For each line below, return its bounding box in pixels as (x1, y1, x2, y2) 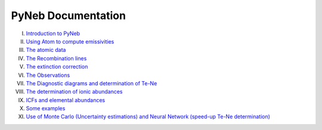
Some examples (26, 105, 66, 112)
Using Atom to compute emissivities (26, 38, 114, 45)
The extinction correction (26, 63, 88, 70)
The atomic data (26, 47, 66, 54)
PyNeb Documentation (11, 9, 126, 22)
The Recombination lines (26, 54, 87, 62)
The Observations (26, 72, 70, 79)
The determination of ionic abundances (26, 88, 123, 95)
